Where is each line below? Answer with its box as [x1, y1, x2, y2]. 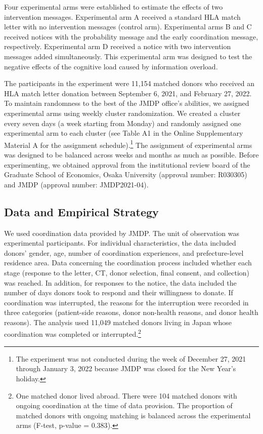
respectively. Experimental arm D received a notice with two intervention [4, 41, 231, 52]
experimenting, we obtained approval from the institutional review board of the [4, 159, 250, 170]
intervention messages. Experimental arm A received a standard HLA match [4, 11, 241, 22]
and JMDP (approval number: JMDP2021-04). [4, 179, 149, 189]
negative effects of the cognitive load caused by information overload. [4, 61, 218, 71]
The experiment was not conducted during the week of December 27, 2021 [16, 353, 246, 364]
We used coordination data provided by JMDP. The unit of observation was [4, 227, 239, 238]
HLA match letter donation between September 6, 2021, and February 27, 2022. [4, 88, 252, 98]
